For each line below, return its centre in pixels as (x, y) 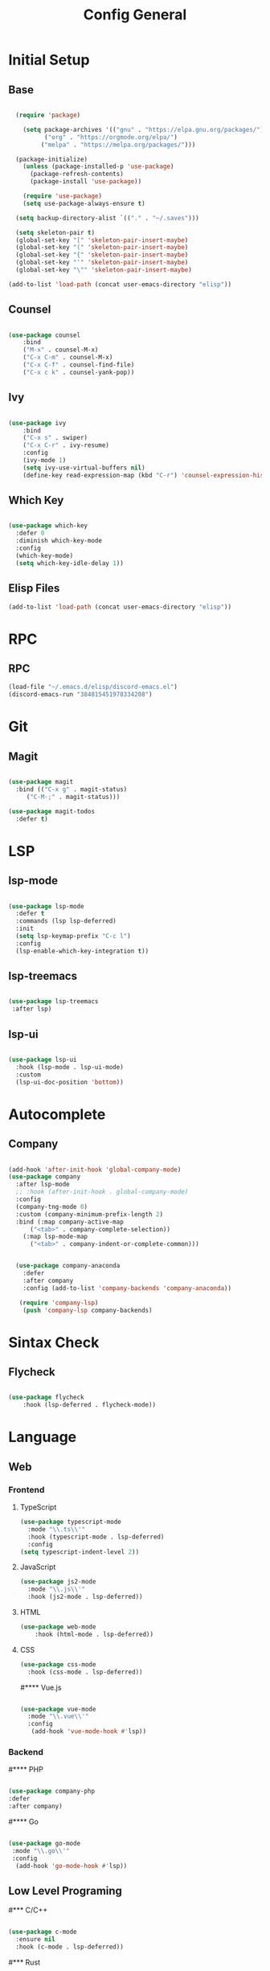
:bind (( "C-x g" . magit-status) (72, 789)
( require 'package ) (48, 115)
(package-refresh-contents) (77, 174)
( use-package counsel (45, 335)
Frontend (27, 1490)
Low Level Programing (65, 1891)
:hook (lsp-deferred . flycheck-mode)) (90, 1405)
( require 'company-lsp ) (59, 1303)
